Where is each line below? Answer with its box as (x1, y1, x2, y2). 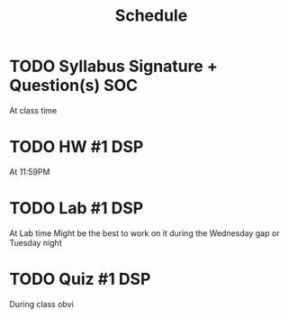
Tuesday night (9, 237, 62, 248)
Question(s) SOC (9, 76, 139, 95)
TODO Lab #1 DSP (9, 198, 144, 219)
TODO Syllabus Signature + (9, 56, 218, 77)
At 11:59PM (9, 166, 50, 177)
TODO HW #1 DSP (9, 137, 144, 158)
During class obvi (9, 298, 74, 309)
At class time (9, 104, 58, 115)
